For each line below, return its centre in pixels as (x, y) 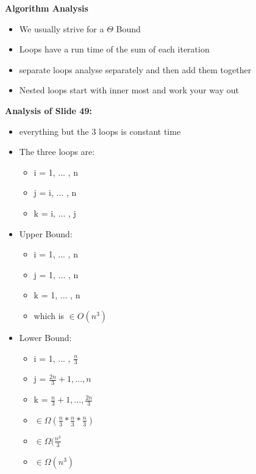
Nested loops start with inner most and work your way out (129, 90)
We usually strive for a (62, 28)
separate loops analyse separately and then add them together (135, 69)
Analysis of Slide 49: (48, 110)
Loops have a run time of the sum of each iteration (114, 49)
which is (49, 315)
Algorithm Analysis (47, 8)
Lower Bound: (45, 337)
